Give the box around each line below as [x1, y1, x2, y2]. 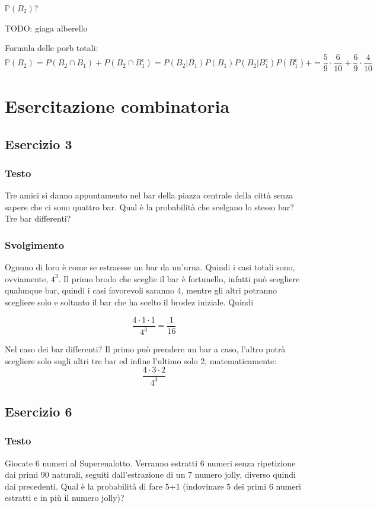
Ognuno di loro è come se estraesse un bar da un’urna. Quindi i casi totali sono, [5, 261, 295, 273]
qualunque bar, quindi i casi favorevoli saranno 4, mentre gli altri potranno [5, 284, 277, 296]
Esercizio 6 [5, 402, 72, 420]
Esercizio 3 [5, 134, 72, 153]
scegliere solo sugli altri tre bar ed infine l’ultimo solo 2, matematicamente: [5, 354, 277, 367]
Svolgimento [5, 237, 65, 252]
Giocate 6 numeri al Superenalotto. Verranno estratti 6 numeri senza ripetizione [5, 456, 296, 469]
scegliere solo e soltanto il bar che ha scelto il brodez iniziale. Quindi [5, 296, 254, 308]
